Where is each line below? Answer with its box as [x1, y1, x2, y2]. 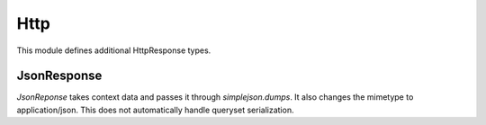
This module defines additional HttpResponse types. [16, 45, 211, 56]
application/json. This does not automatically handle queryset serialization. [16, 104, 294, 115]
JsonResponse [16, 68, 103, 84]
